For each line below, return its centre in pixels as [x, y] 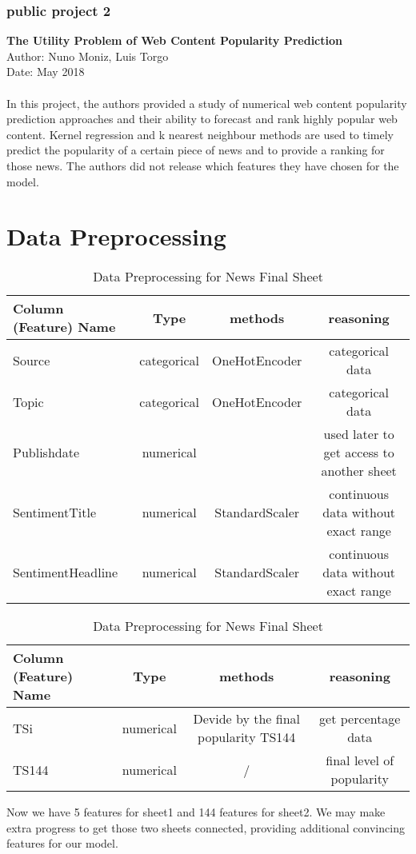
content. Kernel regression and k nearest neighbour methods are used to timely [200, 134]
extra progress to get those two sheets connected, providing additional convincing [206, 827]
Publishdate [46, 453]
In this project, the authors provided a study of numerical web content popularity [207, 103]
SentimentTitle [55, 513]
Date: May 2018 [46, 72]
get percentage [360, 719]
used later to [359, 434]
